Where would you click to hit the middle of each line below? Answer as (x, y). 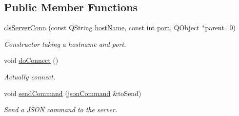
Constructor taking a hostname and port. (65, 44)
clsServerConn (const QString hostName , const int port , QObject (102, 28)
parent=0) (220, 28)
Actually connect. (30, 76)
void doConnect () (31, 60)
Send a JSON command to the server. (61, 109)
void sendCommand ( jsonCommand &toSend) (73, 93)
